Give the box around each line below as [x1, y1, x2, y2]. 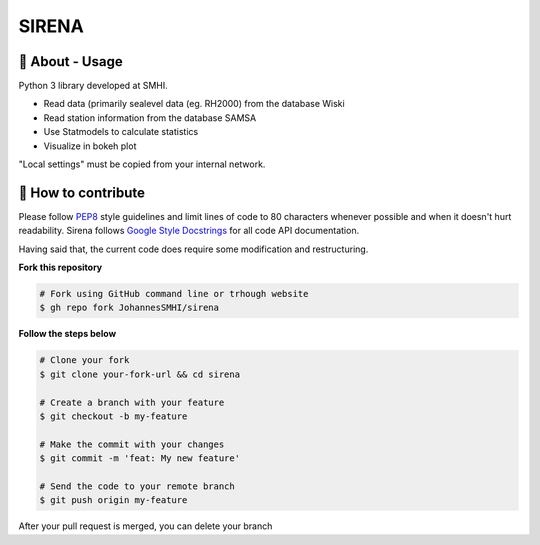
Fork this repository [18, 261, 103, 274]
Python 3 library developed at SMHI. [18, 80, 169, 92]
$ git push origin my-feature [39, 495, 188, 506]
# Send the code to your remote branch [39, 480, 235, 492]
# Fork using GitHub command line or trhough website [39, 288, 309, 300]
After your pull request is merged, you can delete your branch [18, 520, 273, 532]
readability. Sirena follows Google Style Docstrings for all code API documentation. [18, 225, 360, 237]
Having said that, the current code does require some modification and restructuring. [18, 243, 369, 255]
